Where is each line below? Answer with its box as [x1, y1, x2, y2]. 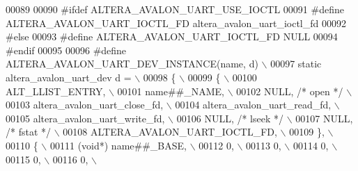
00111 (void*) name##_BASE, [49, 138, 187, 152]
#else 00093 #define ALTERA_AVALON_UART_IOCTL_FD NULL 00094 [6, 29, 338, 44]
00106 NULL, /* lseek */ [176, 111, 284, 125]
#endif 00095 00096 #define [6, 42, 127, 57]
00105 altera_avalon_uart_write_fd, [6, 111, 165, 125]
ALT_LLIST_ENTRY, [6, 83, 106, 98]
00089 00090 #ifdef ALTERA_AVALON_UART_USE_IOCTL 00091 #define [6, 2, 344, 16]
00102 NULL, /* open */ [236, 83, 343, 98]
